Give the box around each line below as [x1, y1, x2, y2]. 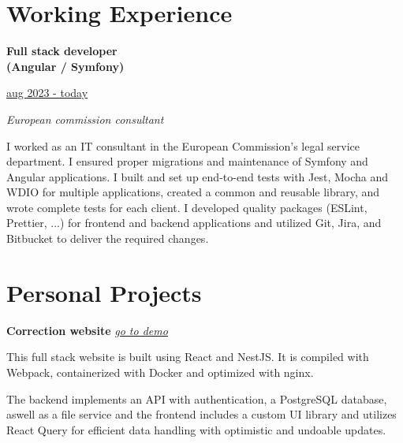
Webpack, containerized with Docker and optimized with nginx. [6, 363, 314, 380]
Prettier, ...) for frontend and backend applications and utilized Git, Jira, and [6, 214, 382, 231]
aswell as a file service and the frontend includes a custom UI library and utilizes [6, 406, 397, 423]
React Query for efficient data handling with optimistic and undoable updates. [6, 421, 386, 437]
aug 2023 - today [6, 84, 88, 101]
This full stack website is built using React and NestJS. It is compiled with [6, 348, 369, 365]
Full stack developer [6, 43, 118, 59]
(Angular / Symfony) [6, 58, 125, 74]
